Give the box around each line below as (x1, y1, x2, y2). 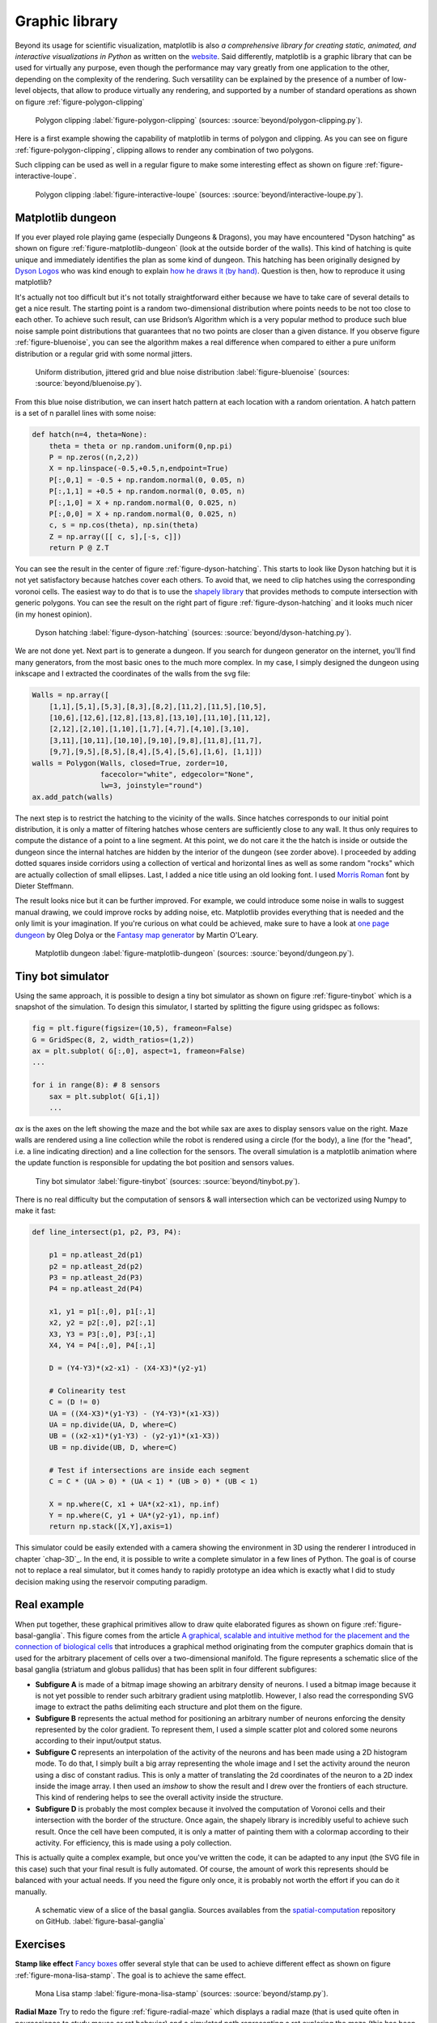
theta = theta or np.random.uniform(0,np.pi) (49, 441, 233, 451)
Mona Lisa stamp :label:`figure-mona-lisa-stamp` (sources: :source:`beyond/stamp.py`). (35, 1989, 329, 1998)
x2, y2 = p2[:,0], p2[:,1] (49, 1318, 157, 1327)
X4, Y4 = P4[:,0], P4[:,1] (49, 1341, 157, 1351)
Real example (15, 1598, 85, 1612)
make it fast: (15, 1206, 57, 1215)
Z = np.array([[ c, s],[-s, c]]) (49, 532, 182, 541)
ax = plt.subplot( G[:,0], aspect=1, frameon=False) (32, 1046, 246, 1056)
